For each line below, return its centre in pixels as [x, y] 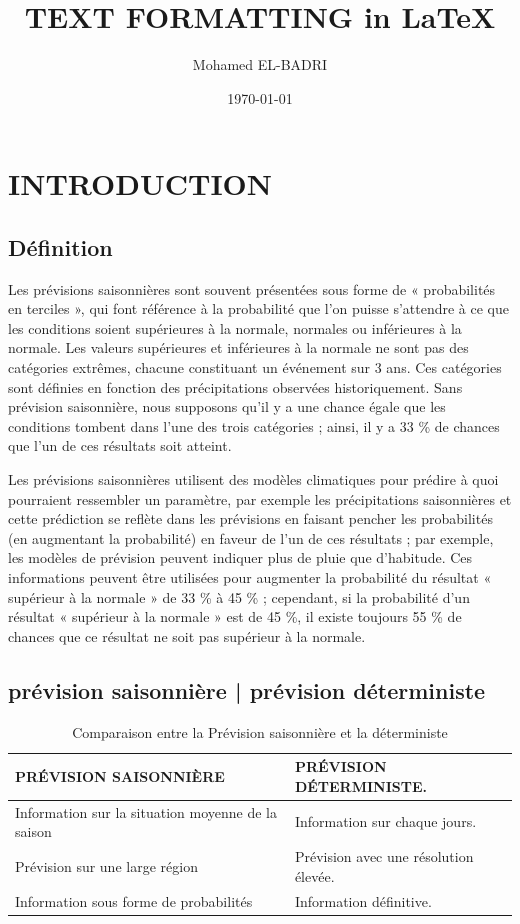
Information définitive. [363, 900]
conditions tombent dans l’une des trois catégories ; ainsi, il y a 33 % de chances [254, 425]
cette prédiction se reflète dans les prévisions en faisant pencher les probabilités [250, 518]
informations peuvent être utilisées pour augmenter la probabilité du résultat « [250, 577]
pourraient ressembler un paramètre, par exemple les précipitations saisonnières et [260, 498]
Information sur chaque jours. [385, 821]
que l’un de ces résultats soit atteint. [120, 445]
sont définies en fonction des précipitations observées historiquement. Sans [235, 386]
